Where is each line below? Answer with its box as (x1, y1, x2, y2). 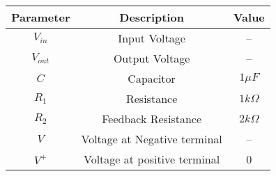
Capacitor (128, 70, 176, 86)
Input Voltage (118, 30, 185, 46)
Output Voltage (113, 50, 190, 66)
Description (119, 9, 184, 25)
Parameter (11, 9, 70, 25)
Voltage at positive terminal (83, 151, 220, 167)
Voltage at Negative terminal (81, 131, 222, 147)
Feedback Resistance (102, 111, 202, 127)
